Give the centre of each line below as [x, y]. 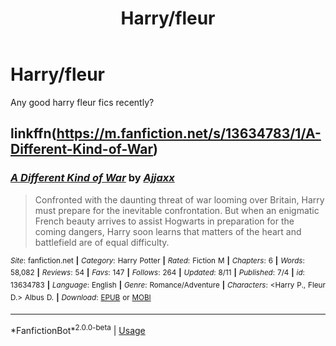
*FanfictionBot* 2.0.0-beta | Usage [78, 329]
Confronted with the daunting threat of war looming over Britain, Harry [179, 199]
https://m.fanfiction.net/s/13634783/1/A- [189, 133]
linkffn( [33, 133]
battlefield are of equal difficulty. [102, 242]
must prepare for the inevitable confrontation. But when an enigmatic [177, 210]
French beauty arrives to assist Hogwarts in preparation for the [164, 221]
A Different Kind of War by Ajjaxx [92, 178]
